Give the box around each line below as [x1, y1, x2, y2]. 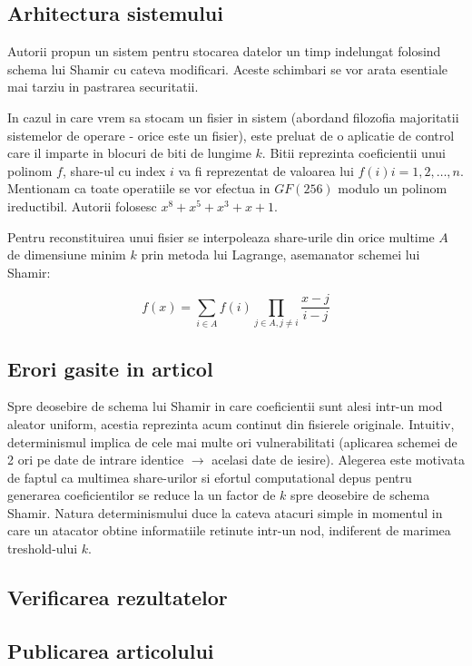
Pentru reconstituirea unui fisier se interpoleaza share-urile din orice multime [7, 227, 435, 246]
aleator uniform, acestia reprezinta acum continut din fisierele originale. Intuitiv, [7, 414, 455, 433]
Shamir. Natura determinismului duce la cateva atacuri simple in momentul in [7, 503, 443, 522]
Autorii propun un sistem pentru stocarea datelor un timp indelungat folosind [7, 42, 441, 61]
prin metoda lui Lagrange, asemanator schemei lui [141, 245, 420, 264]
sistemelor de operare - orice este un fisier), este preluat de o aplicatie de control [7, 125, 455, 144]
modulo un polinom [338, 179, 447, 198]
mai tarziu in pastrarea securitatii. [7, 77, 199, 96]
